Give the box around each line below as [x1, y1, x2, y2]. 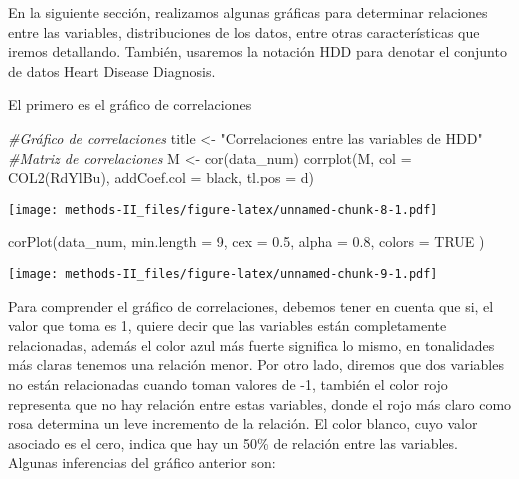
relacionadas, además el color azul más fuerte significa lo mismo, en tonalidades [8, 334, 495, 355]
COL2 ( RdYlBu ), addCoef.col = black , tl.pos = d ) [8, 167, 315, 188]
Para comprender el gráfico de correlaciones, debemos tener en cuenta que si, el [8, 295, 494, 316]
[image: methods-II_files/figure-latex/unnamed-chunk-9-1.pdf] [8, 267, 438, 281]
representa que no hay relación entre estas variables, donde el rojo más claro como [8, 393, 512, 414]
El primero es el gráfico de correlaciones [8, 94, 252, 115]
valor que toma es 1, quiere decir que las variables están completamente [8, 315, 447, 336]
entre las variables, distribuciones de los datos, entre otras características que [8, 21, 480, 42]
